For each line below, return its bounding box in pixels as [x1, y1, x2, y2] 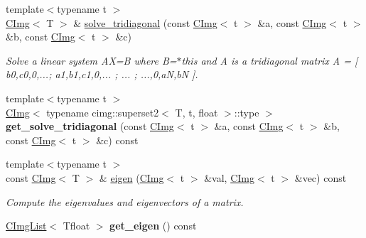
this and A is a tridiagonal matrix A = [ [181, 53, 358, 67]
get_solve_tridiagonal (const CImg [6, 119, 174, 134]
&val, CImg [204, 170, 254, 185]
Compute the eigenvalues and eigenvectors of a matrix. [6, 194, 244, 209]
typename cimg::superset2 [46, 104, 159, 119]
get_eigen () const [109, 218, 197, 233]
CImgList [6, 218, 47, 233]
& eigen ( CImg [99, 170, 164, 185]
